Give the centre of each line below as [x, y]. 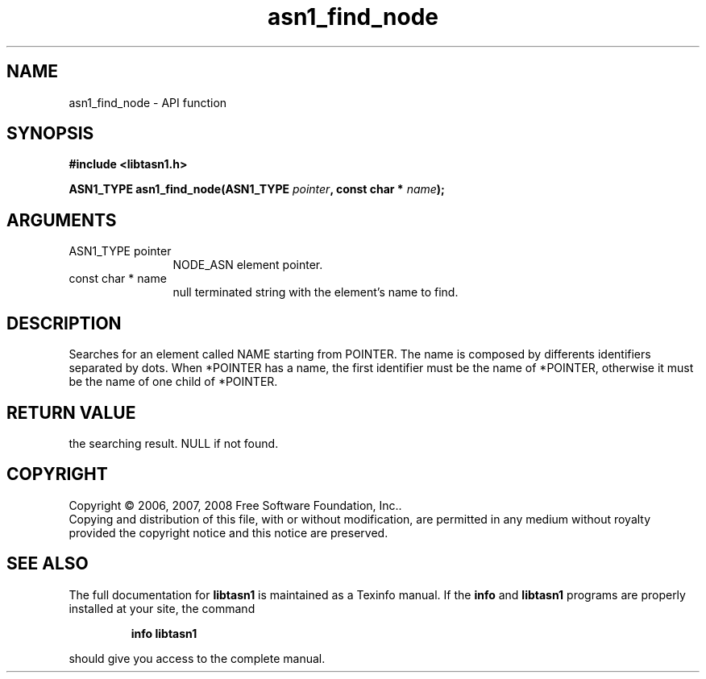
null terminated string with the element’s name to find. [316, 292]
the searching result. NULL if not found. [174, 443]
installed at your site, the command [162, 608]
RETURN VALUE [71, 412]
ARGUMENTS [62, 220]
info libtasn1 [164, 633]
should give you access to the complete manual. [197, 658]
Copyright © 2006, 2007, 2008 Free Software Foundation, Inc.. [235, 505]
